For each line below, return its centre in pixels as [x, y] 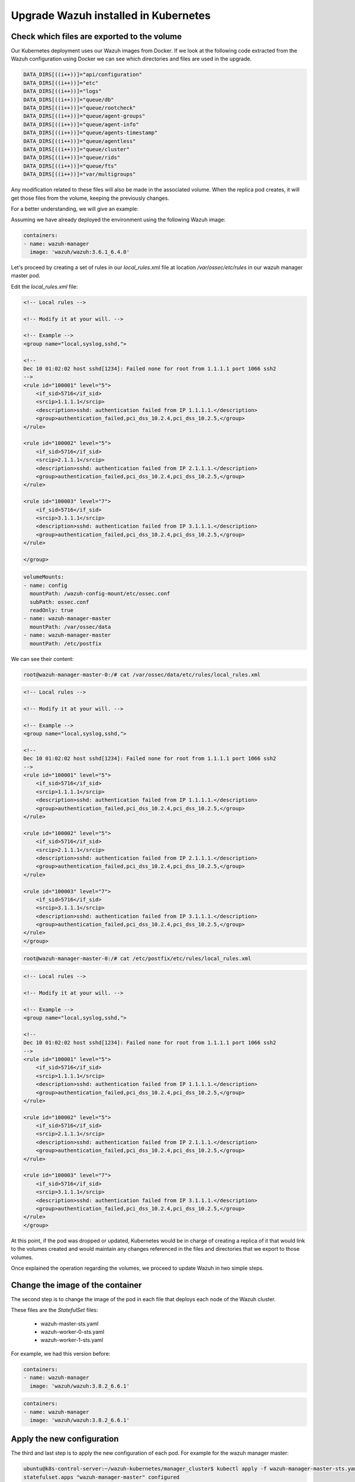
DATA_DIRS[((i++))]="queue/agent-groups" [84, 116]
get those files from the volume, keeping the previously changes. [90, 198]
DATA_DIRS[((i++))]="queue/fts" [70, 166]
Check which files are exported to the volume [96, 36]
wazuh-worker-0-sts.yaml [72, 1331]
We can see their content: [42, 659]
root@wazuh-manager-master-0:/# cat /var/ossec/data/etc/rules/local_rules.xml [142, 675]
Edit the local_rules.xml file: [44, 286]
